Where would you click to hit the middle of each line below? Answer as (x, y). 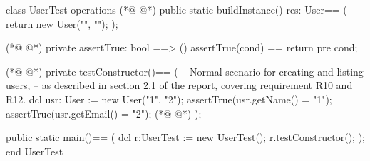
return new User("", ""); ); (62, 23)
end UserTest (35, 151)
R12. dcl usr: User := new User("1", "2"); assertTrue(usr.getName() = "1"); (169, 99)
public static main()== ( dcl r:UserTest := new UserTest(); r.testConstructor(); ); (185, 137)
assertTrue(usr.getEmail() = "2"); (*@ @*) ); (104, 113)
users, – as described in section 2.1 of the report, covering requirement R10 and (179, 85)
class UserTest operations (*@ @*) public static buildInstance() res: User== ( (176, 9)
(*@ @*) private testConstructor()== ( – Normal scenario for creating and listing (185, 71)
